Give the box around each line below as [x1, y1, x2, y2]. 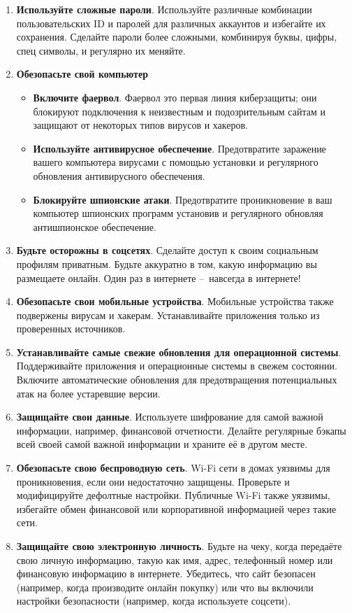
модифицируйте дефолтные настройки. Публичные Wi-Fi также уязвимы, [16, 488, 330, 502]
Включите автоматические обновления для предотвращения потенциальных [16, 372, 337, 387]
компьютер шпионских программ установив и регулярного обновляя [33, 206, 323, 220]
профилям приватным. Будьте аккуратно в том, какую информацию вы [16, 256, 317, 271]
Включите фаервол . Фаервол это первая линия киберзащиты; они [33, 90, 317, 104]
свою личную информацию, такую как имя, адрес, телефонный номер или [16, 552, 333, 567]
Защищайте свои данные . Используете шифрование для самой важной [16, 409, 323, 424]
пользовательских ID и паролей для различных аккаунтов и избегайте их [16, 15, 326, 30]
